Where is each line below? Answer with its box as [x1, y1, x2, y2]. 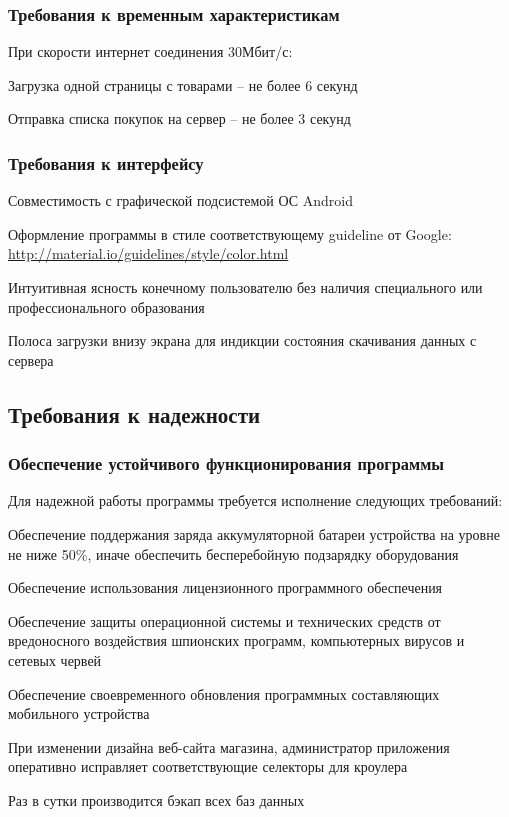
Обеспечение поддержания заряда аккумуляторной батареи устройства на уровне [8, 523, 500, 544]
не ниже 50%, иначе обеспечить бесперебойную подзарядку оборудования [8, 543, 459, 564]
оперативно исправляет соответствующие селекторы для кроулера [8, 756, 408, 777]
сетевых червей [8, 649, 102, 670]
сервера [8, 349, 54, 370]
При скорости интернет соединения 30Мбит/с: [8, 41, 293, 62]
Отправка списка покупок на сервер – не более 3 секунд [8, 108, 351, 129]
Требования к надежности [8, 398, 261, 429]
